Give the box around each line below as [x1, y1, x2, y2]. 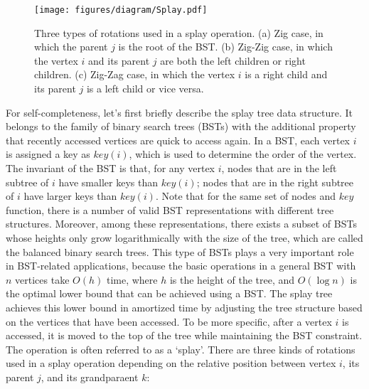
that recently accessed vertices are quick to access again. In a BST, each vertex [6, 132, 351, 147]
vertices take [15, 272, 70, 287]
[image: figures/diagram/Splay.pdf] [34, 5, 208, 15]
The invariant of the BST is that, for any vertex [6, 161, 215, 175]
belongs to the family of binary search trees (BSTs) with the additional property [6, 119, 356, 134]
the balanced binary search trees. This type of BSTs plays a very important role [6, 244, 354, 259]
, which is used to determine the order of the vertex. [129, 146, 357, 161]
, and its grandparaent [41, 369, 139, 384]
